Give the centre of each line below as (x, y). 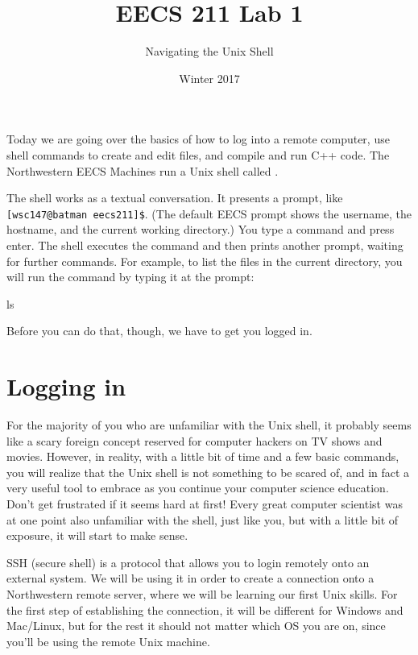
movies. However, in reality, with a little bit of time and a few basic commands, (203, 456)
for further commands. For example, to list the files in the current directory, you (205, 261)
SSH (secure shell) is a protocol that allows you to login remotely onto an (188, 562)
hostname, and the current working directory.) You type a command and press (201, 229)
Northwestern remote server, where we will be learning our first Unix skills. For (202, 593)
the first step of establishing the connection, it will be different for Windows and (205, 609)
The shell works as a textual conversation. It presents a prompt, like (175, 198)
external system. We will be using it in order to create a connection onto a (190, 578)
